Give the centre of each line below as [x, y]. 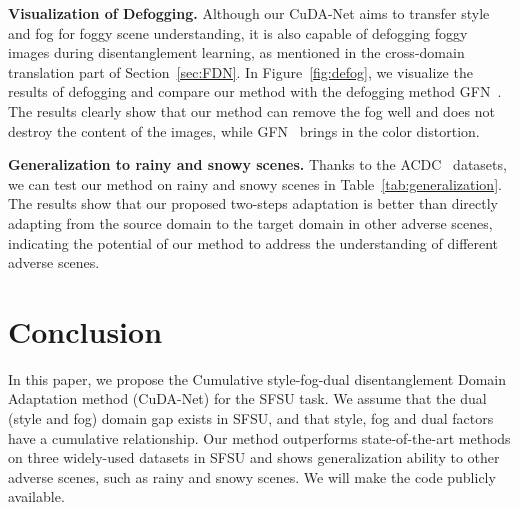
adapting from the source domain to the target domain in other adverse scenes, [250, 222]
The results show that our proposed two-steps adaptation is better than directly [253, 203]
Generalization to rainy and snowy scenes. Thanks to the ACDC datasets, [257, 164]
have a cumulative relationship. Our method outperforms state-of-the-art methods [259, 437]
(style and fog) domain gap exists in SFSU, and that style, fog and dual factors [251, 418]
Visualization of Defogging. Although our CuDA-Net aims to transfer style [249, 13]
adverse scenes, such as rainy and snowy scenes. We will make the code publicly [252, 476]
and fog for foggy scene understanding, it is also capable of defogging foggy [238, 32]
